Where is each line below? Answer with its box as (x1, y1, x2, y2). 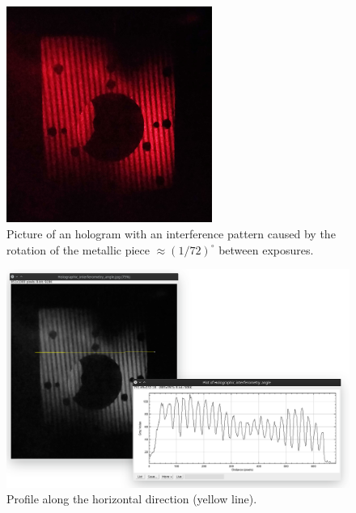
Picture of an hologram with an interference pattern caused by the (6, 225, 336, 242)
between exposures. (218, 241, 314, 258)
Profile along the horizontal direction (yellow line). (6, 490, 257, 507)
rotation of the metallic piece (6, 241, 150, 258)
